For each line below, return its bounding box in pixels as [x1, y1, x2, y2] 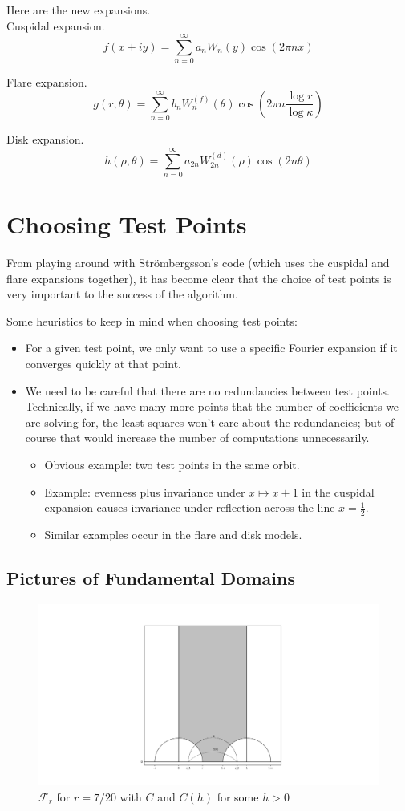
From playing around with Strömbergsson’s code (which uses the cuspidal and [6, 254, 390, 271]
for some [217, 788, 259, 805]
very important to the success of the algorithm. [6, 286, 238, 302]
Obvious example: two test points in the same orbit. [44, 456, 300, 473]
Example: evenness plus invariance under [44, 483, 245, 500]
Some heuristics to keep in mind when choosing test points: [6, 312, 298, 329]
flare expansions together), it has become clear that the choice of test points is [6, 270, 391, 286]
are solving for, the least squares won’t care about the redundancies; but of [25, 413, 395, 430]
